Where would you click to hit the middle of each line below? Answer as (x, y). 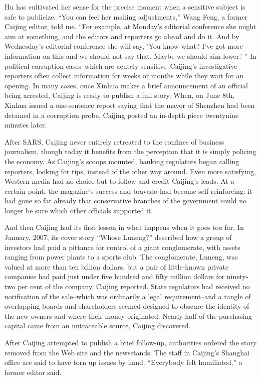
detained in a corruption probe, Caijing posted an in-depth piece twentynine (121, 115)
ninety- (237, 276)
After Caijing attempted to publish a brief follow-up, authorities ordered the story (131, 342)
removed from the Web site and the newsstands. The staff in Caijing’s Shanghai (127, 352)
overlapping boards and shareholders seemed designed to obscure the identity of (127, 306)
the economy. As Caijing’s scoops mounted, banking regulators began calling (122, 161)
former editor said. (33, 372)
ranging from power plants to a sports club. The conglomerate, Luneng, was (121, 257)
